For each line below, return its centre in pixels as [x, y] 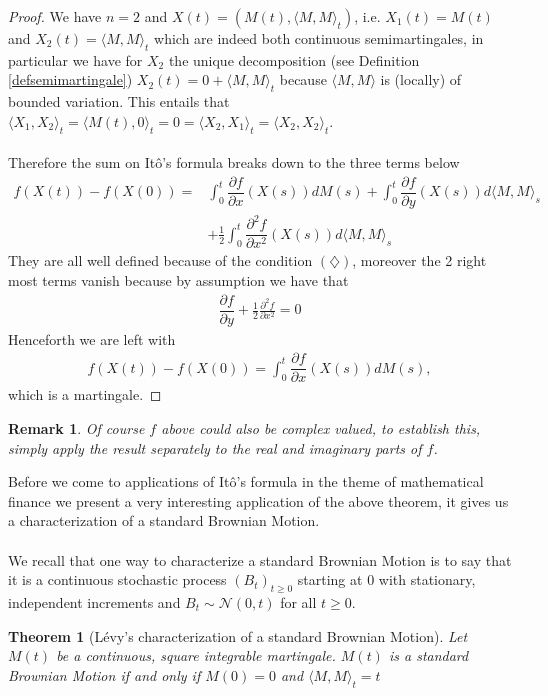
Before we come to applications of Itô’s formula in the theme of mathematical [246, 481]
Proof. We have [55, 16]
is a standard [428, 655]
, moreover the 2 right [419, 260]
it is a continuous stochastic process [117, 579]
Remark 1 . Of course [76, 428]
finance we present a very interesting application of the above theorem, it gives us [258, 500]
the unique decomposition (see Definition [294, 59]
